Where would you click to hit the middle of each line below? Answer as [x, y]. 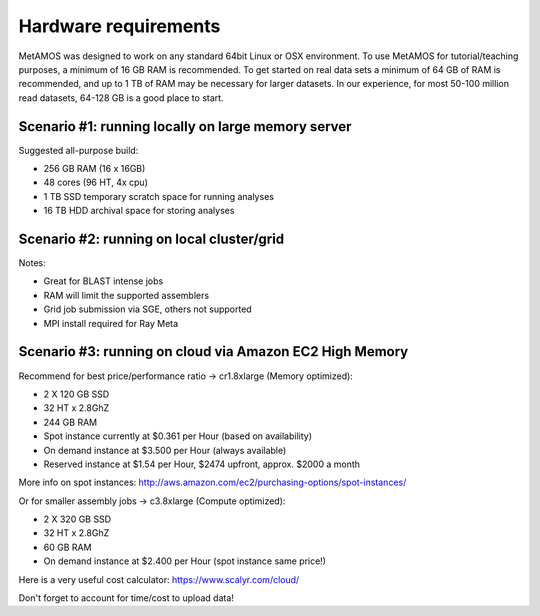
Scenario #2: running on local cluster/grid [151, 239]
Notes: [32, 263]
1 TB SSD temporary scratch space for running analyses [159, 196]
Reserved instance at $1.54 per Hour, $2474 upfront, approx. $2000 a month [201, 464]
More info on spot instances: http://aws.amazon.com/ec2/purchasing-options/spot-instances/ [212, 482]
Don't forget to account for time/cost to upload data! [126, 598]
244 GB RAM [70, 422]
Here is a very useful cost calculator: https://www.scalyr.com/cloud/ [159, 579]
